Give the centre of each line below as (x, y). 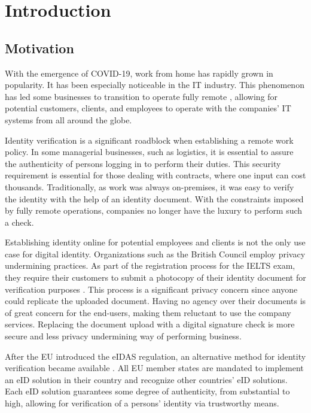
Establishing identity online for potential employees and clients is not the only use (155, 242)
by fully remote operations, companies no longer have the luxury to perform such (154, 210)
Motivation (39, 48)
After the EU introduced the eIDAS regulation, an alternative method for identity (155, 356)
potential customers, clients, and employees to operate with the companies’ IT (148, 108)
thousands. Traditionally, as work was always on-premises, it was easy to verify (150, 186)
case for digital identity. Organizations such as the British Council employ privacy (155, 253)
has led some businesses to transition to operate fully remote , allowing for (141, 96)
